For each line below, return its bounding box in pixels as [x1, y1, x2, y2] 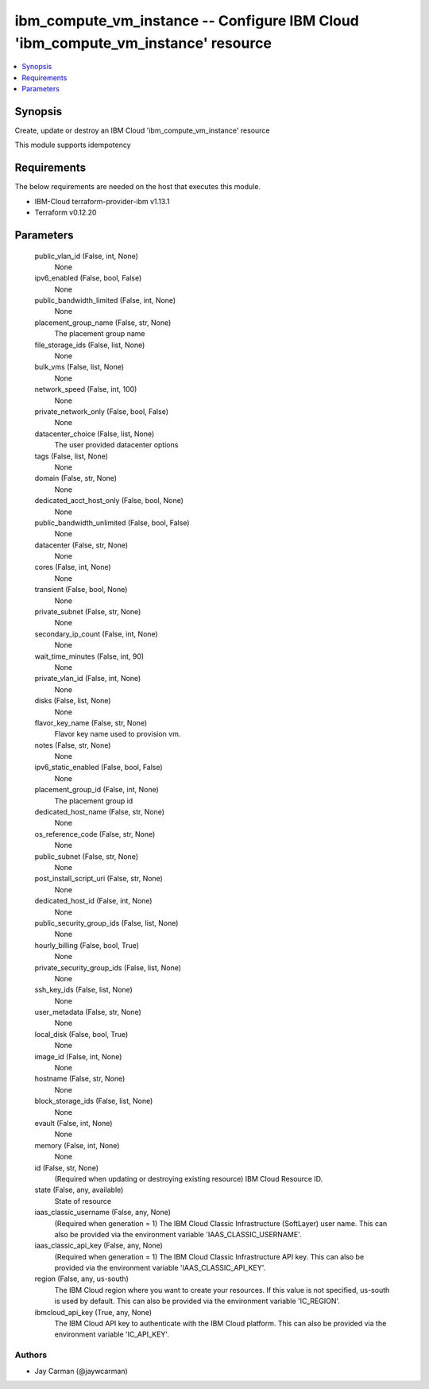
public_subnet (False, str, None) [34, 851, 139, 861]
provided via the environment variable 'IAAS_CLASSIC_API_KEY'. [54, 1263, 266, 1273]
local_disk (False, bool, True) [34, 1029, 129, 1039]
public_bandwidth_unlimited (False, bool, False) [34, 517, 190, 528]
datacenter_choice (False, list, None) [34, 429, 155, 439]
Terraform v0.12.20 [34, 207, 97, 218]
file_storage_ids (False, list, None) [34, 340, 145, 350]
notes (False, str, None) [34, 740, 111, 750]
